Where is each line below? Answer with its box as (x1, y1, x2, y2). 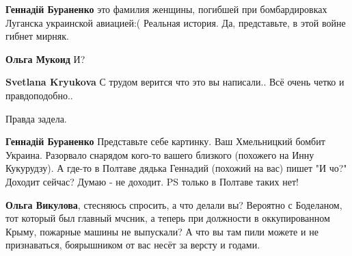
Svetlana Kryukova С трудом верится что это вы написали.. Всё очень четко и (5, 75, 344, 89)
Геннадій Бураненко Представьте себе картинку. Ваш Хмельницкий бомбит (5, 134, 325, 149)
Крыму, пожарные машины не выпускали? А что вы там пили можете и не (5, 224, 319, 238)
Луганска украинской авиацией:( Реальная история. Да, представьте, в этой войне (5, 15, 346, 29)
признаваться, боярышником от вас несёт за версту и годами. (5, 238, 260, 252)
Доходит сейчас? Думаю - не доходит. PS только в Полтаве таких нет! (5, 174, 299, 188)
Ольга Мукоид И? (5, 51, 85, 66)
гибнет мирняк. (5, 29, 69, 43)
